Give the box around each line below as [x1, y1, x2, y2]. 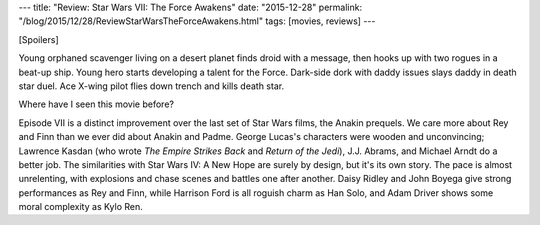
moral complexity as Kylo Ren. [18, 201, 144, 213]
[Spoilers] [18, 33, 59, 45]
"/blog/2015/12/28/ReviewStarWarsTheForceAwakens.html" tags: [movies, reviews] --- [18, 15, 376, 27]
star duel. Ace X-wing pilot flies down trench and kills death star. [18, 80, 285, 92]
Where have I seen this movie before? [18, 98, 175, 110]
